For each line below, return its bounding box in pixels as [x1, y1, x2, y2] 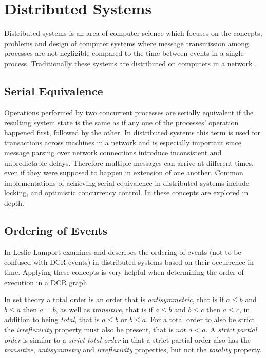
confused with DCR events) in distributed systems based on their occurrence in [4, 256, 254, 267]
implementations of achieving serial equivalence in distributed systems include [4, 177, 249, 188]
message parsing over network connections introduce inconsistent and [4, 147, 222, 158]
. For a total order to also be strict [146, 314, 255, 325]
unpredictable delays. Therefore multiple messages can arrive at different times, [4, 157, 254, 168]
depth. [4, 197, 24, 208]
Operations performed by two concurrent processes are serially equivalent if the [4, 107, 254, 117]
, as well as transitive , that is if [55, 304, 153, 314]
